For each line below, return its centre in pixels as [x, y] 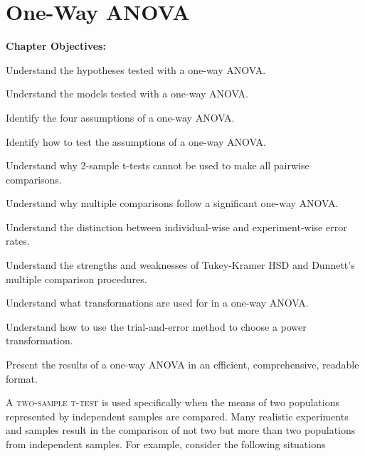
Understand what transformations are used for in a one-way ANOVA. [157, 303]
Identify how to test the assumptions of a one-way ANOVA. [136, 141]
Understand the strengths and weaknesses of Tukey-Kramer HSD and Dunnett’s [180, 265]
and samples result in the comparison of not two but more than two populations [181, 430]
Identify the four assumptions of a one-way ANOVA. [120, 117]
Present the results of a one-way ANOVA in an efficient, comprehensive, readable [182, 365]
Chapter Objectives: [56, 46]
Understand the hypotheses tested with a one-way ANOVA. [136, 69]
